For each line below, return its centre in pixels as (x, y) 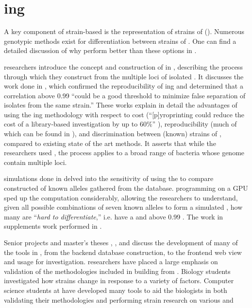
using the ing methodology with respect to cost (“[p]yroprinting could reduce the (124, 114)
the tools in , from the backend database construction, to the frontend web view (123, 252)
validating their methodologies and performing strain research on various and (119, 299)
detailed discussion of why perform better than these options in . (100, 50)
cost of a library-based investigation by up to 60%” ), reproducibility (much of (120, 124)
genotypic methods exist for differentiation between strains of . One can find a (120, 41)
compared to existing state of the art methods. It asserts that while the (110, 143)
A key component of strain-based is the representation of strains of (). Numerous (124, 31)
